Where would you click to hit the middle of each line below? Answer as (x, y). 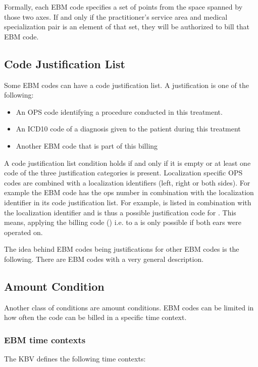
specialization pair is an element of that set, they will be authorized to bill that (127, 27)
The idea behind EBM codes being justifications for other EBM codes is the (122, 249)
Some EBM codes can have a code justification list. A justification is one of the (126, 85)
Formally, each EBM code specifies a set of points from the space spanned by (123, 7)
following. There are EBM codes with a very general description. (104, 259)
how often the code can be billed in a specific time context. (95, 317)
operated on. (23, 232)
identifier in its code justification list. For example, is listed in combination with (128, 202)
